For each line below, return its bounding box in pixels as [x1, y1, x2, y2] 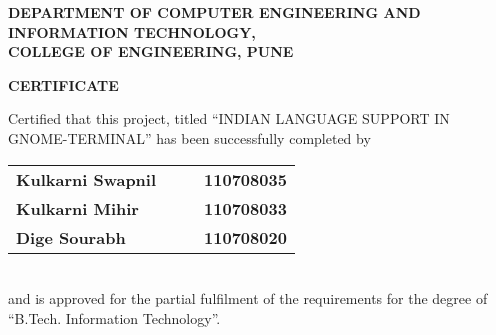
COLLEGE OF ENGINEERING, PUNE [8, 41, 294, 62]
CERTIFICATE [8, 74, 119, 95]
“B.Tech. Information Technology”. [8, 307, 221, 328]
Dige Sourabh [16, 225, 126, 249]
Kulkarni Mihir [16, 196, 139, 220]
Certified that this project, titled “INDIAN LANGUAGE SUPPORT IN [8, 108, 450, 129]
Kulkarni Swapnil [16, 167, 157, 191]
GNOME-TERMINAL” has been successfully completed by [8, 127, 371, 148]
